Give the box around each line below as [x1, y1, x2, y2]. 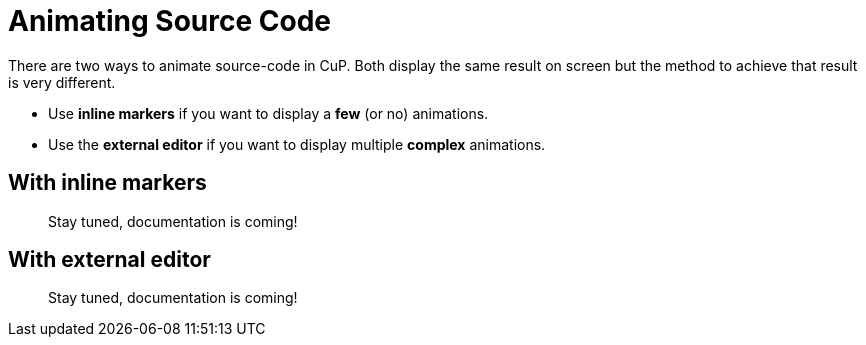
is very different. [8, 73, 116, 91]
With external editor [8, 247, 211, 273]
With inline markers [8, 170, 207, 196]
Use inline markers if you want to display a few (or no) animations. [48, 104, 489, 122]
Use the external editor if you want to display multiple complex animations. [48, 135, 546, 153]
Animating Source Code [8, 4, 331, 38]
